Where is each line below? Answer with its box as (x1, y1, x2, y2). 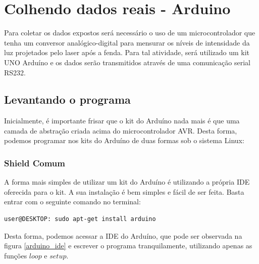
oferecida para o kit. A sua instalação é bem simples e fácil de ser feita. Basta (4, 186, 244, 197)
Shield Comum (4, 157, 65, 169)
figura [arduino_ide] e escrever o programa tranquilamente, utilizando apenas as (4, 240, 252, 251)
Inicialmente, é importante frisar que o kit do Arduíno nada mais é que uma (4, 115, 240, 126)
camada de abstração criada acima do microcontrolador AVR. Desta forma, (4, 125, 237, 136)
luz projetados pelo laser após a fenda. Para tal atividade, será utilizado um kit (4, 47, 250, 58)
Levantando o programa (4, 92, 131, 107)
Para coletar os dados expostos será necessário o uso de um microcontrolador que (4, 27, 255, 38)
